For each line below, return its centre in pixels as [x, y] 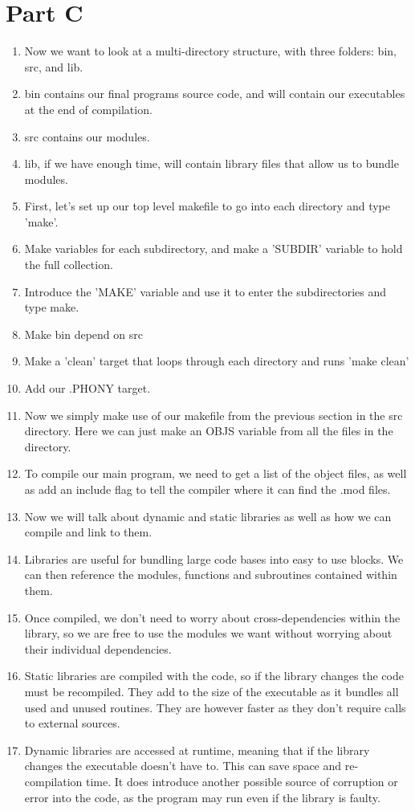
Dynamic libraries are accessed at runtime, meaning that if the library [197, 750]
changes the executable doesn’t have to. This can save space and [183, 766]
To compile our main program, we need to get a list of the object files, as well [216, 473]
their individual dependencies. [98, 648]
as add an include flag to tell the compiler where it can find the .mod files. [207, 489]
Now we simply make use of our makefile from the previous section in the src [214, 415]
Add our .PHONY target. [87, 388]
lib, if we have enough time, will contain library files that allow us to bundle [212, 163]
